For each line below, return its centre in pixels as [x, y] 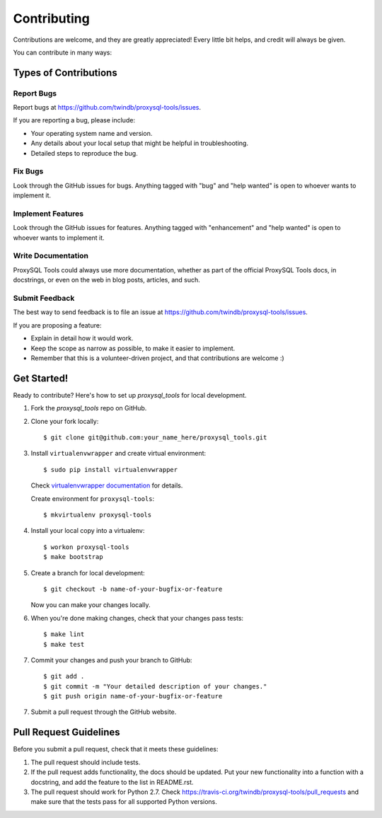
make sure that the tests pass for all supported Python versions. [124, 802]
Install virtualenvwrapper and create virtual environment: [118, 454]
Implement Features [48, 214]
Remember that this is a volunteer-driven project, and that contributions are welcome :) [157, 358]
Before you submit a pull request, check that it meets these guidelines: [116, 749]
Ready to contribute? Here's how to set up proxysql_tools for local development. [130, 395]
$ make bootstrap [73, 557]
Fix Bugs [28, 171]
